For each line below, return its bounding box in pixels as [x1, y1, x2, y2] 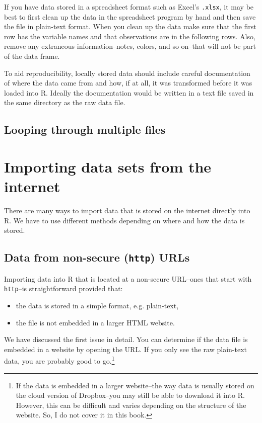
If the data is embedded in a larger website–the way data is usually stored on [16, 380, 254, 390]
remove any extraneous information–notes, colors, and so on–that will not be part [4, 41, 256, 51]
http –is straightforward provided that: [4, 283, 123, 294]
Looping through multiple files [4, 122, 166, 137]
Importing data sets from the [4, 156, 212, 177]
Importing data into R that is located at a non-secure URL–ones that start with [4, 273, 252, 284]
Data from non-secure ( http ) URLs [4, 249, 190, 265]
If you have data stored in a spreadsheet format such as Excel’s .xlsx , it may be [4, 2, 254, 12]
